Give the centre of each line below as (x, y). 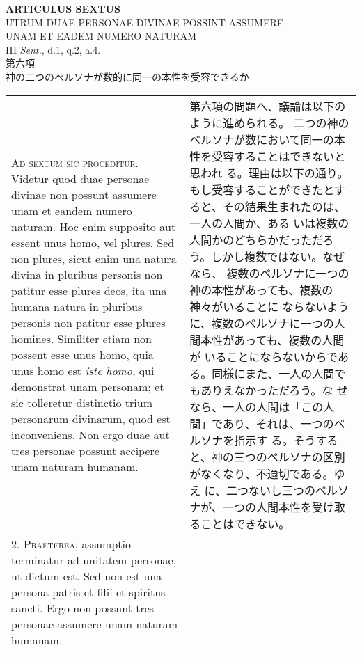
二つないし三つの (271, 490)
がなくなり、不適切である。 (262, 473)
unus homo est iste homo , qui (83, 370)
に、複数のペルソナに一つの (262, 323)
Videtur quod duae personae (80, 178)
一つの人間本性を (267, 507)
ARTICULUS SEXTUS (63, 8)
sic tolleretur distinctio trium (82, 402)
